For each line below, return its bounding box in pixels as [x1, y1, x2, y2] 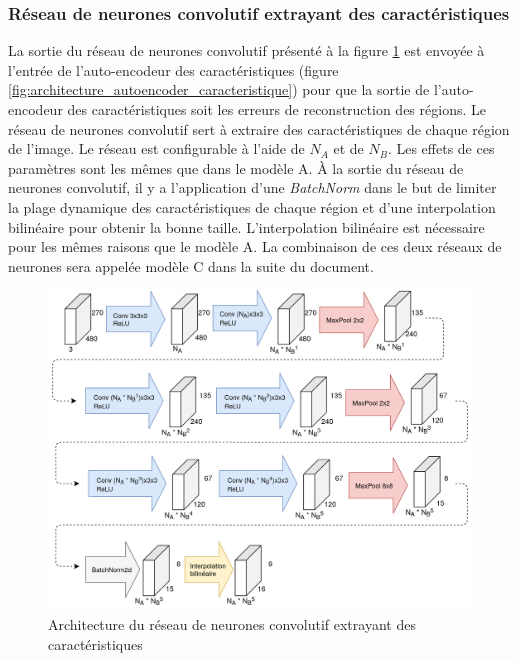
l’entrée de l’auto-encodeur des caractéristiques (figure [8, 59, 339, 80]
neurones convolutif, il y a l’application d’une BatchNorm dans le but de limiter [8, 177, 497, 198]
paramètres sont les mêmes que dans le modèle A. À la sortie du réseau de [8, 157, 464, 178]
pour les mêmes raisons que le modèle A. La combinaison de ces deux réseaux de [8, 236, 502, 257]
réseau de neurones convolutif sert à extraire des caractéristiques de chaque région [8, 118, 510, 139]
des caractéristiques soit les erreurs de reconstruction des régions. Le [67, 99, 486, 119]
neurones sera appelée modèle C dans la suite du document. [8, 255, 374, 276]
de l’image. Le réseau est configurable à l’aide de [8, 138, 305, 159]
